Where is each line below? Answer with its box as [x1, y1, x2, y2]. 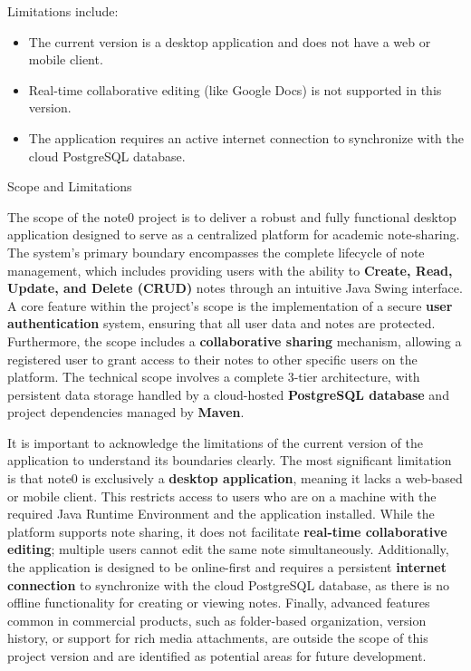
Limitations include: [7, 2, 119, 20]
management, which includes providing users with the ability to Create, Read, [7, 260, 453, 279]
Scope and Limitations [7, 177, 132, 196]
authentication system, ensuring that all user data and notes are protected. [7, 314, 436, 333]
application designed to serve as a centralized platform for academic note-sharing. [7, 225, 460, 244]
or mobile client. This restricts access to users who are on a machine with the [7, 486, 437, 505]
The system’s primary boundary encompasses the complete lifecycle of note [7, 242, 425, 261]
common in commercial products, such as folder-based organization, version [7, 610, 427, 629]
